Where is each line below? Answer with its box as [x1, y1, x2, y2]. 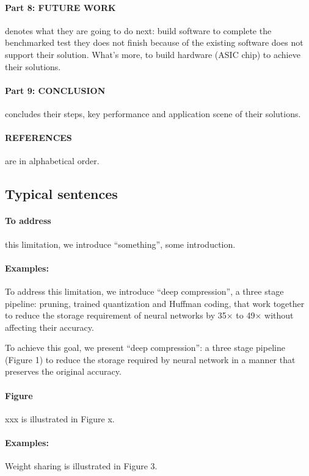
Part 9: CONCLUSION [5, 84, 106, 96]
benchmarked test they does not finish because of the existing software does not [5, 36, 304, 49]
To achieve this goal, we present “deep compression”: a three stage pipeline [5, 341, 285, 354]
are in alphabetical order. [5, 154, 100, 167]
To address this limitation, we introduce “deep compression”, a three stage [5, 284, 284, 297]
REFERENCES [5, 131, 72, 144]
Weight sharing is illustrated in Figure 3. [5, 460, 158, 472]
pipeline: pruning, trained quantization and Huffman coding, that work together [5, 297, 305, 309]
